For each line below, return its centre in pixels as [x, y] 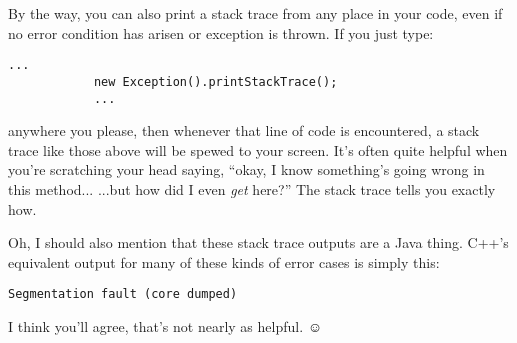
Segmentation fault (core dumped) [123, 294]
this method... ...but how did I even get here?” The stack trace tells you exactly [252, 188]
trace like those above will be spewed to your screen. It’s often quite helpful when [258, 149]
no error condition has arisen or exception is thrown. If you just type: [221, 32]
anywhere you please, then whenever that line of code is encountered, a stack [244, 130]
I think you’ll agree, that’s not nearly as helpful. [156, 325]
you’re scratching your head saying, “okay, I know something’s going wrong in [246, 169]
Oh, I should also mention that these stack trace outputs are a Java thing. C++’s [258, 242]
